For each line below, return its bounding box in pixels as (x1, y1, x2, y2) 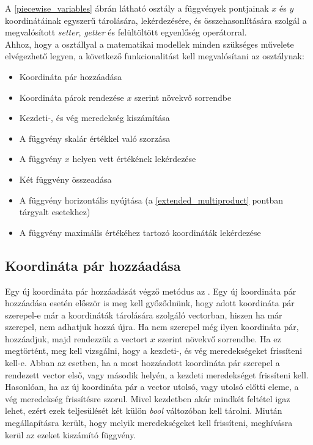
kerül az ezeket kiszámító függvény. (5, 428, 136, 441)
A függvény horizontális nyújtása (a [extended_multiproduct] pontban (19, 193, 284, 206)
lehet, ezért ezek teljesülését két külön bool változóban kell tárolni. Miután (5, 404, 282, 417)
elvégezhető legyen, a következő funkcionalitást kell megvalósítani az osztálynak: (5, 50, 304, 62)
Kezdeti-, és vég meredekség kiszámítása (19, 111, 170, 124)
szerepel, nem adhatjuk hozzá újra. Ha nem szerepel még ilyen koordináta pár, (5, 320, 299, 333)
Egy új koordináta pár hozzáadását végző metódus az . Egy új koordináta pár (5, 284, 296, 297)
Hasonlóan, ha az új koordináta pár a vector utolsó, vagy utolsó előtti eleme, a (5, 380, 299, 393)
